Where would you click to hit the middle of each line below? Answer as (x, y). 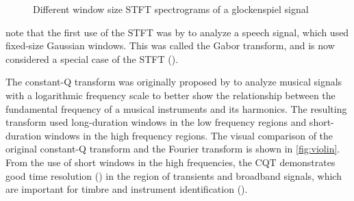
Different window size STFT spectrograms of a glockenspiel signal (171, 9)
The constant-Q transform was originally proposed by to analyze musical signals (174, 82)
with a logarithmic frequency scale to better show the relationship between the (170, 95)
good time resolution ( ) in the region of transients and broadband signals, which (174, 175)
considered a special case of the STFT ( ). (92, 58)
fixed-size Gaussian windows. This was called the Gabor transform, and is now (170, 45)
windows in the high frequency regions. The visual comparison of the (189, 135)
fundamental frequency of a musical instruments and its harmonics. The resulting (176, 108)
